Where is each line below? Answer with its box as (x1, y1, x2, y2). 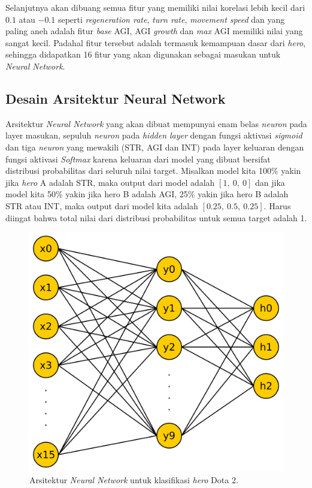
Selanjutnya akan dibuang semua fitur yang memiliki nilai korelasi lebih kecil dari (5, 1, 305, 13)
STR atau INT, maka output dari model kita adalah (5, 199, 198, 212)
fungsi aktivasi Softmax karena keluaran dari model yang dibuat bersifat (5, 152, 271, 165)
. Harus (263, 199, 291, 212)
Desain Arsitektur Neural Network (5, 89, 226, 107)
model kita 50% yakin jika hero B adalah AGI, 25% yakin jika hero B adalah (5, 188, 289, 200)
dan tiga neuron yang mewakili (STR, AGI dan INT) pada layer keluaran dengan (5, 140, 304, 153)
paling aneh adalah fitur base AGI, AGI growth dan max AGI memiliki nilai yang (5, 25, 303, 37)
